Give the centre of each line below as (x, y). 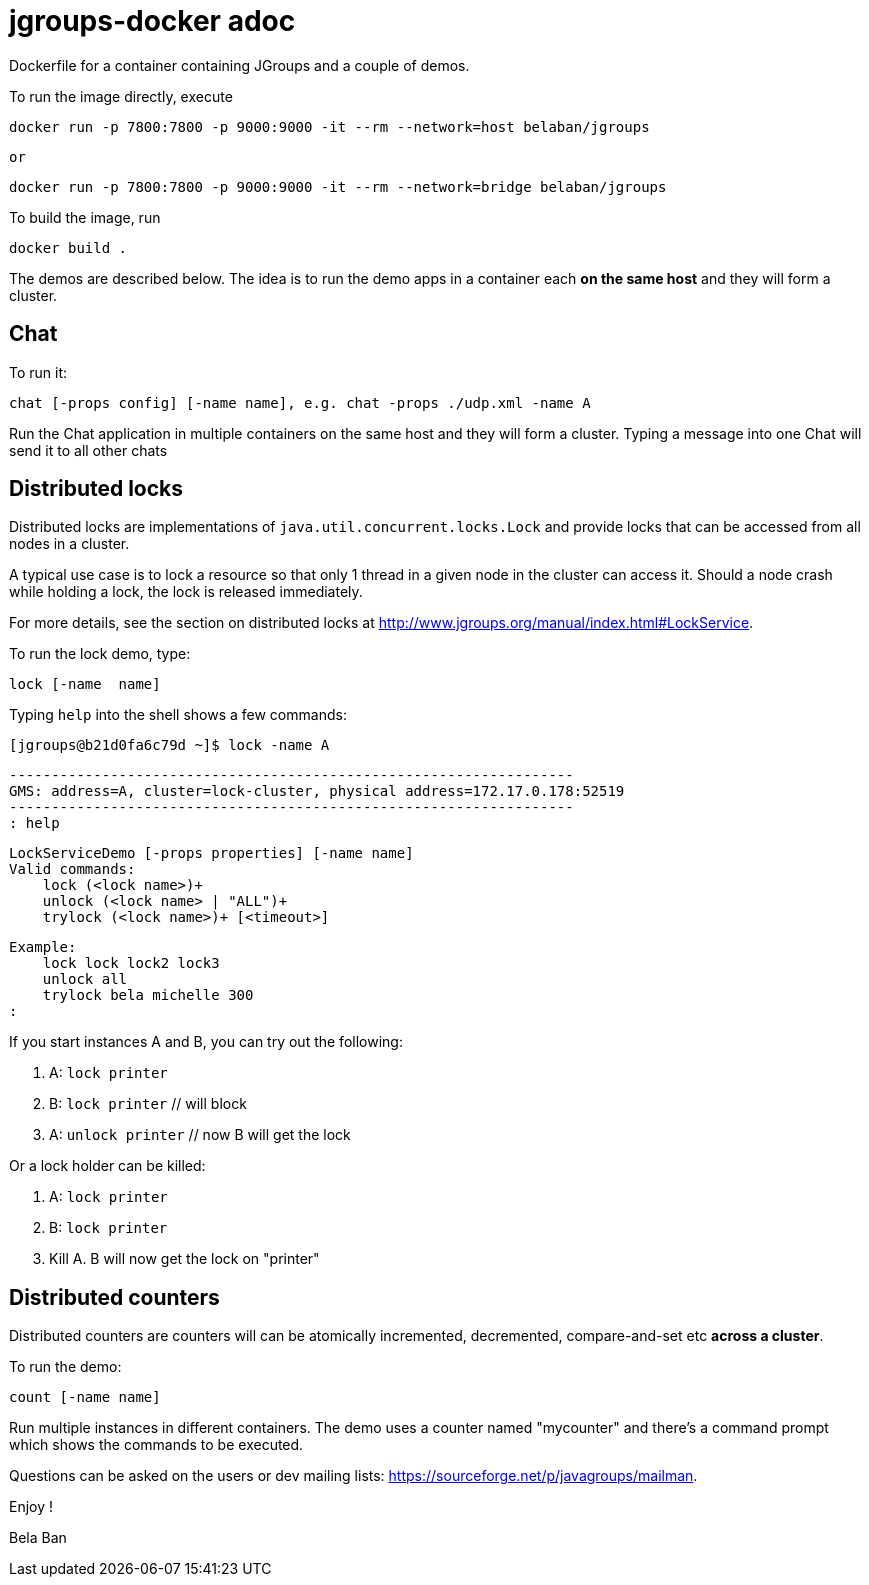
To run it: (38, 372)
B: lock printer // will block (148, 1104)
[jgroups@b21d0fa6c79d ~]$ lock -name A (169, 745)
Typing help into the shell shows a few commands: (178, 715)
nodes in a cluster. (69, 544)
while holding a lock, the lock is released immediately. (186, 592)
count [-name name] (85, 1397)
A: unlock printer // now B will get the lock (200, 1135)
